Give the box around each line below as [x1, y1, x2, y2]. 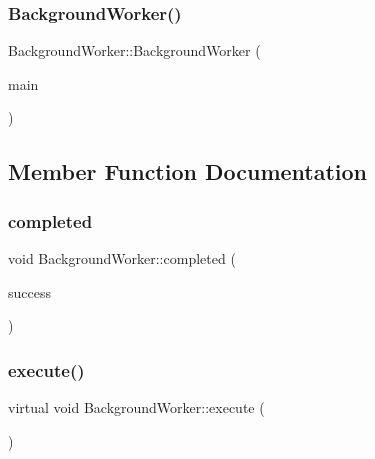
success [8, 281, 51, 302]
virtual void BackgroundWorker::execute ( [8, 397, 265, 417]
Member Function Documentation [8, 156, 368, 187]
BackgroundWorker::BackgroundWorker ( [8, 40, 261, 61]
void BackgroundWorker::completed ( [8, 248, 236, 268]
